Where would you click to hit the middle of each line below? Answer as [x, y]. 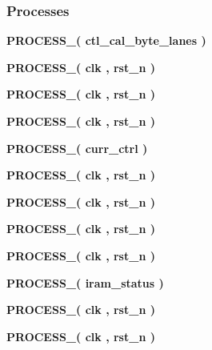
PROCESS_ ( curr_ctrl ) [77, 148]
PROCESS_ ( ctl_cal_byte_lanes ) [106, 40]
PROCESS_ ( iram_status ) [85, 282]
